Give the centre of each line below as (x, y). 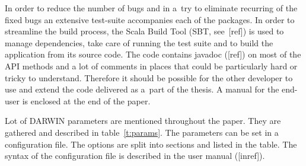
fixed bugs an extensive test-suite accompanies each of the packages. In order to (150, 19)
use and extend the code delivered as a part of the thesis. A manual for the (142, 89)
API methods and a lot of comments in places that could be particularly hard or (151, 66)
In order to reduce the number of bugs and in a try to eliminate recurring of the (151, 8)
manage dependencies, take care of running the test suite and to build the (139, 42)
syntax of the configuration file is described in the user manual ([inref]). (135, 156)
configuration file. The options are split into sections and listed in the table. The (151, 144)
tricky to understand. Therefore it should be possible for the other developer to (149, 77)
